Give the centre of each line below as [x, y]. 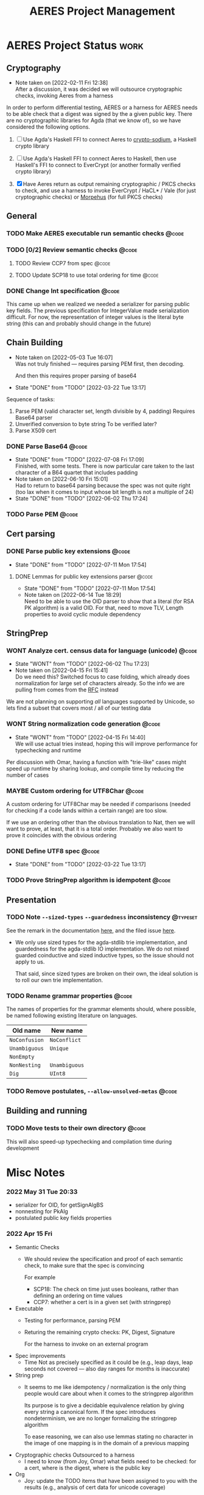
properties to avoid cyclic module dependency [83, 614]
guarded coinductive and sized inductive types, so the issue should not [104, 955]
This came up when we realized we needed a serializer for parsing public [98, 304]
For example [40, 1277]
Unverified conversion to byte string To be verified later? [86, 424]
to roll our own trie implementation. [59, 980]
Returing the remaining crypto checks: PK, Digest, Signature [100, 1332]
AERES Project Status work [75, 45]
